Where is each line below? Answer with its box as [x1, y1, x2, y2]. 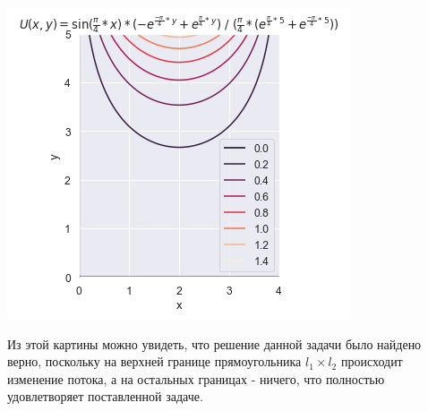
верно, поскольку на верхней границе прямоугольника [7, 352, 302, 371]
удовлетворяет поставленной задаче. [7, 387, 203, 406]
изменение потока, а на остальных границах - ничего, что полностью [7, 369, 385, 388]
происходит [340, 352, 403, 371]
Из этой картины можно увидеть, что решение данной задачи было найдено [7, 334, 422, 353]
